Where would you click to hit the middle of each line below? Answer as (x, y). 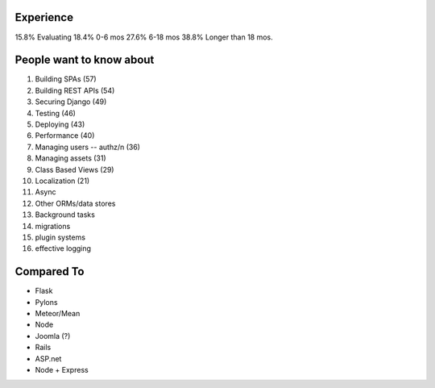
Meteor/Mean (58, 313)
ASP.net (48, 358)
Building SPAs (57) (66, 79)
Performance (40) (65, 136)
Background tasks (65, 215)
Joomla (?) (53, 336)
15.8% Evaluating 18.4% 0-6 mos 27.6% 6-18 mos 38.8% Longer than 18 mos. (144, 37)
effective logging (63, 248)
